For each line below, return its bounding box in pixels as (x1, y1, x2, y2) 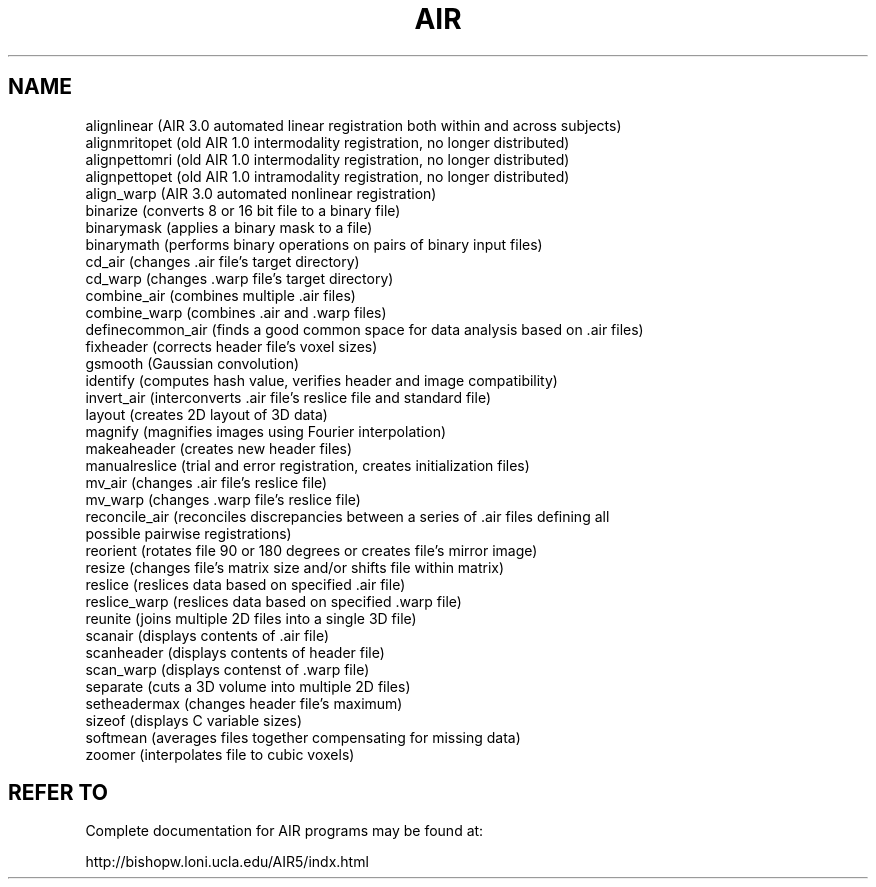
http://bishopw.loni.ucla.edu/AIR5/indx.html (85, 853, 369, 871)
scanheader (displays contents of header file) (85, 643, 385, 661)
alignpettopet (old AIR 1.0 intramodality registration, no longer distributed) (85, 167, 570, 185)
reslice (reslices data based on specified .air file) (85, 575, 406, 593)
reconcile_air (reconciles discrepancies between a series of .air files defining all (85, 507, 610, 525)
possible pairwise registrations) (85, 524, 292, 542)
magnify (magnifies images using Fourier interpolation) (85, 422, 447, 440)
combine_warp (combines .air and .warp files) (85, 303, 387, 321)
